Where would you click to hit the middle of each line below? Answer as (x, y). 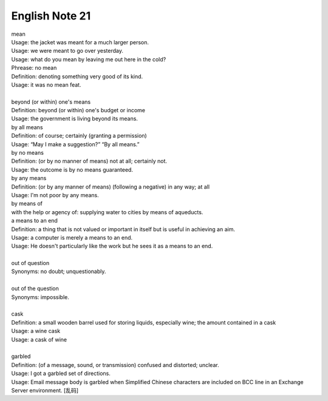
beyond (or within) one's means (51, 102)
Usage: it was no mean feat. (46, 84)
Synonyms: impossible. (40, 297)
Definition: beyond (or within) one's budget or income (78, 110)
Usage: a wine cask (36, 331)
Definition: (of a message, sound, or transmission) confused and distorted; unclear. (115, 365)
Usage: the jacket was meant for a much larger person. (80, 42)
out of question (30, 263)
